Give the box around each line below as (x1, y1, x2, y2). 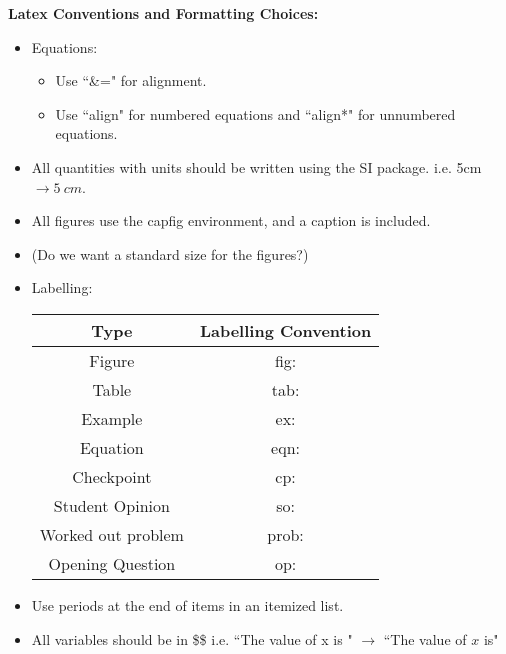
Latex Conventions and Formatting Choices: (8, 3, 319, 23)
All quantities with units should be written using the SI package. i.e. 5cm (31, 156, 482, 177)
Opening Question (48, 551, 176, 575)
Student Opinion (53, 493, 170, 517)
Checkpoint (72, 464, 152, 488)
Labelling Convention (199, 318, 372, 342)
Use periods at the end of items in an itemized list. (31, 594, 344, 615)
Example (81, 406, 143, 430)
